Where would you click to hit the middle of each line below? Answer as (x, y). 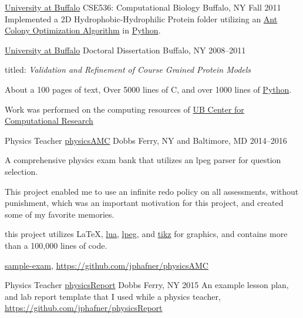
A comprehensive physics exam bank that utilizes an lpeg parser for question (143, 160)
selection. (21, 171)
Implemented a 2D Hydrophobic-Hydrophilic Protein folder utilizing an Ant (141, 18)
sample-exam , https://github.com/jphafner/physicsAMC (107, 265)
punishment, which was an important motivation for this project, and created (144, 203)
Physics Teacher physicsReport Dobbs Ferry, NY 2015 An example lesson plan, (147, 285)
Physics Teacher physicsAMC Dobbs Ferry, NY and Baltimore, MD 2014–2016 (146, 140)
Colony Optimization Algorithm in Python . (83, 30)
